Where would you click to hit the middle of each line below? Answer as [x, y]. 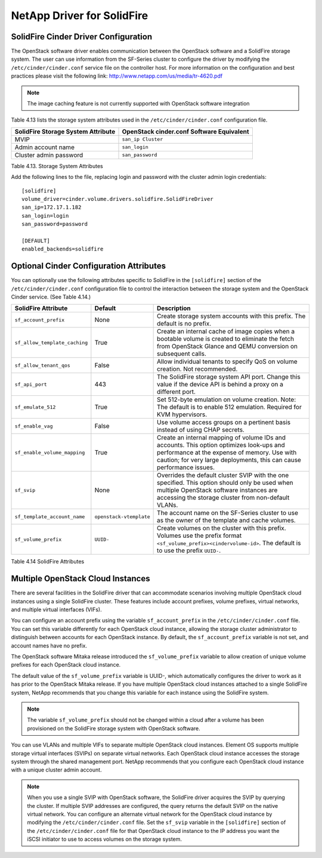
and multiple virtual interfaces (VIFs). [56, 610]
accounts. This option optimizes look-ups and [221, 445]
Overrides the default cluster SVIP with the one [223, 475]
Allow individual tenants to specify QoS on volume [227, 362]
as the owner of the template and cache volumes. [227, 521]
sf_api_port [31, 384]
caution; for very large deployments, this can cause [229, 460]
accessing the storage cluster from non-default [223, 498]
